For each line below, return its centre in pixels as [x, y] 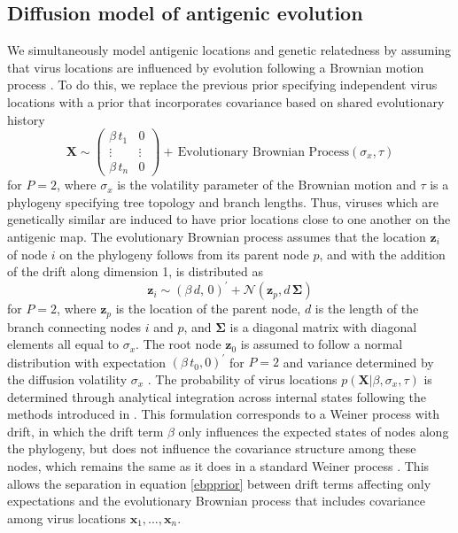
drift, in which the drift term [85, 431]
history [26, 119]
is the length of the [367, 309]
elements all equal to [63, 344]
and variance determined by [358, 362]
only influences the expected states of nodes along [314, 431]
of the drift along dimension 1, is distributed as [135, 271]
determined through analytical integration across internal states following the [217, 396]
